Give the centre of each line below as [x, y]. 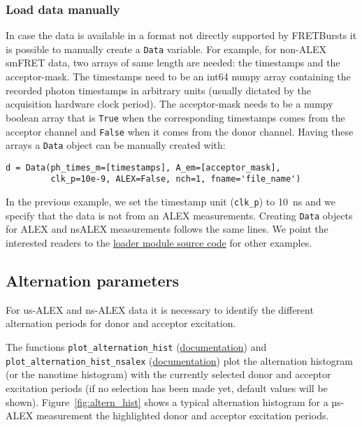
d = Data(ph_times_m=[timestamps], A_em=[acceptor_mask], [143, 167]
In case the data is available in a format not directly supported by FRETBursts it [181, 35]
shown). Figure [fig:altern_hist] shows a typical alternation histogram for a [167, 401]
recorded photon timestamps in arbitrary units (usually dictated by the [158, 90]
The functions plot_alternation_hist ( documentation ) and [136, 347]
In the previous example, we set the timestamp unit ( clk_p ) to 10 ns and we [171, 202]
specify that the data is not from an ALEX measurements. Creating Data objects [179, 215]
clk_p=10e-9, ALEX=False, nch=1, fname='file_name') [176, 179]
